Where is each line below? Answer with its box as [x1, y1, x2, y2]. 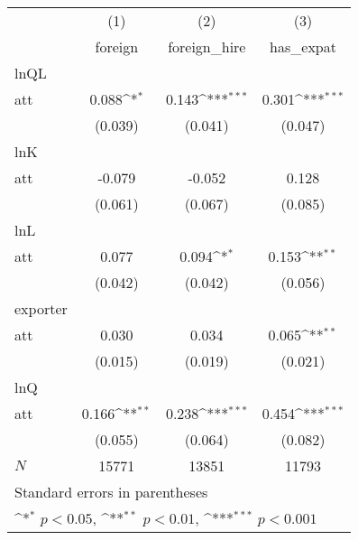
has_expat [270, 36, 336, 57]
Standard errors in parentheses [14, 481, 208, 502]
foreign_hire [168, 36, 246, 57]
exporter [14, 298, 68, 319]
